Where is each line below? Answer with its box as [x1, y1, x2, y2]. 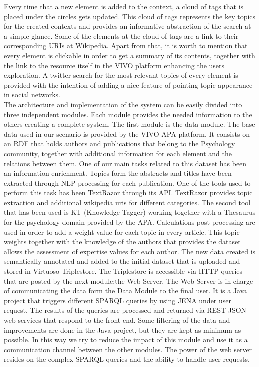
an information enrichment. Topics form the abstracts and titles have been [4, 168, 232, 178]
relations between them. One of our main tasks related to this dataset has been [4, 158, 247, 168]
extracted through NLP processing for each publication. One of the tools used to [4, 177, 251, 188]
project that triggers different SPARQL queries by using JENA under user [4, 295, 232, 305]
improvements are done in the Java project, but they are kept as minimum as [4, 324, 241, 335]
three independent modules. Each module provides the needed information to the [4, 109, 252, 119]
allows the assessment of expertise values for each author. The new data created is [4, 246, 256, 256]
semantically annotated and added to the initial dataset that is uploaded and [4, 256, 240, 266]
